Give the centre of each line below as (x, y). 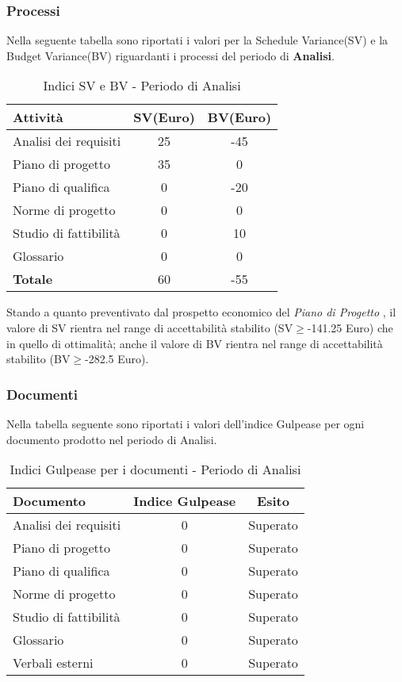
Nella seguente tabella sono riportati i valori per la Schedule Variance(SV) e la (197, 40)
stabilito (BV (38, 359)
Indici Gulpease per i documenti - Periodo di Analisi (155, 469)
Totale (33, 279)
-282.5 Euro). (117, 359)
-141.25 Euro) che (350, 328)
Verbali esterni (53, 663)
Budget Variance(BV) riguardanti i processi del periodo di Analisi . (170, 55)
